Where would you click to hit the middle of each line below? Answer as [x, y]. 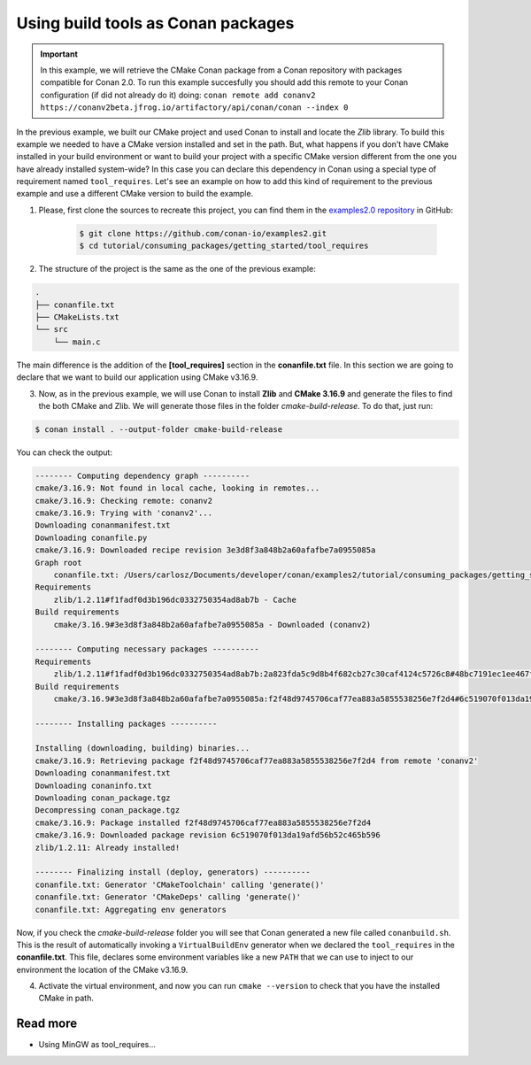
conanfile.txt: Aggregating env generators [131, 909]
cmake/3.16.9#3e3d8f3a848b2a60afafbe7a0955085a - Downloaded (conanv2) [212, 625]
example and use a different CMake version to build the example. [135, 194]
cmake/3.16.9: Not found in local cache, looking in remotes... [177, 488]
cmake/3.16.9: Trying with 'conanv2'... [123, 513]
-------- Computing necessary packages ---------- [147, 649]
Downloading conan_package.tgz [103, 798]
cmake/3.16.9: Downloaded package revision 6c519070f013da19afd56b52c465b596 [208, 835]
